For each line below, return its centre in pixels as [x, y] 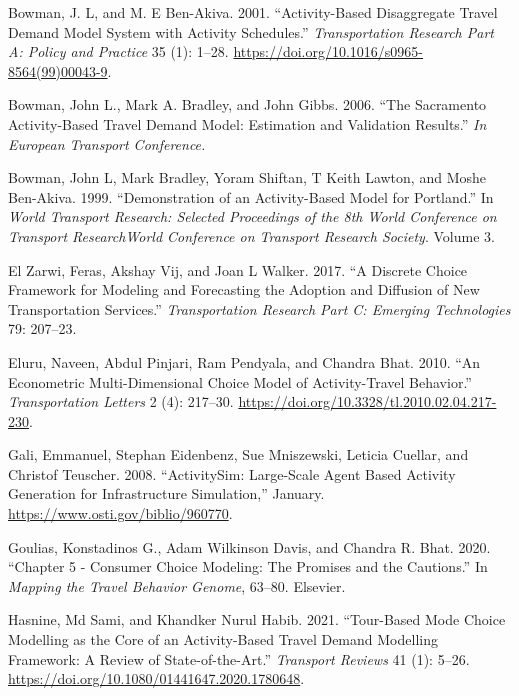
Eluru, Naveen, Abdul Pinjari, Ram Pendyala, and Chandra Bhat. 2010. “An [244, 361]
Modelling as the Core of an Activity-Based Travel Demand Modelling [223, 639]
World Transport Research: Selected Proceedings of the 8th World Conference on [252, 216]
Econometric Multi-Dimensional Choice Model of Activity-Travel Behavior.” [240, 381]
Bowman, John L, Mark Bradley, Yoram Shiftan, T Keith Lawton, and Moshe [247, 177]
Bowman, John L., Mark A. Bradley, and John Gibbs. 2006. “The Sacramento [247, 104]
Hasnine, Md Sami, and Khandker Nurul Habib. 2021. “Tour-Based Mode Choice [257, 619]
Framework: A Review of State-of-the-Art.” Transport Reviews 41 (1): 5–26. [239, 658]
